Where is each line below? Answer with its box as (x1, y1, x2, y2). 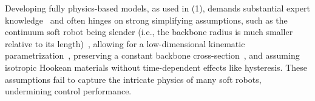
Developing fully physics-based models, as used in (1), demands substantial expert (5, 2, 310, 14)
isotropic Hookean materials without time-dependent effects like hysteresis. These (5, 60, 307, 73)
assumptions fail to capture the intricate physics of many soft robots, (5, 73, 262, 85)
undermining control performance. (5, 85, 132, 97)
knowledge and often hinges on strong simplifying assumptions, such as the (5, 13, 288, 26)
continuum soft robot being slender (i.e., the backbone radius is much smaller (5, 25, 293, 38)
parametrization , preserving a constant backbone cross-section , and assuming (5, 49, 300, 62)
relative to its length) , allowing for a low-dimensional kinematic (5, 37, 245, 50)
